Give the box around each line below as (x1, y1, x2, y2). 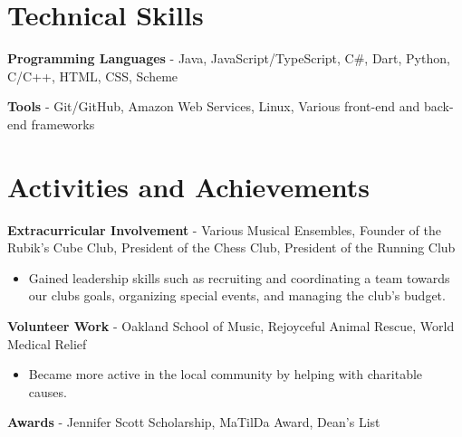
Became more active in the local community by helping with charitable (28, 365, 423, 384)
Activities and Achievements (7, 167, 371, 204)
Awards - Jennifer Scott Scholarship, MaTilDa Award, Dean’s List (7, 413, 380, 432)
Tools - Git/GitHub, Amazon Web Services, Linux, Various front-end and (7, 97, 420, 116)
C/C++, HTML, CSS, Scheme (7, 66, 178, 85)
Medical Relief (7, 334, 87, 353)
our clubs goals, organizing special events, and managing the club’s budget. (28, 286, 446, 305)
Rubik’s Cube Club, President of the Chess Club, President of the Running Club (7, 238, 456, 257)
